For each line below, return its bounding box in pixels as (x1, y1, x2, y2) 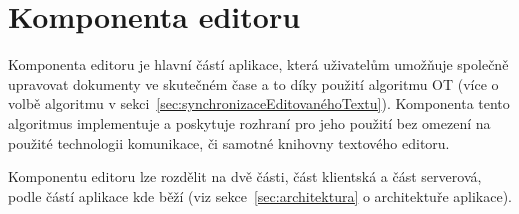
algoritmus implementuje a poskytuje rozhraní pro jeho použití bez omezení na (8, 112, 491, 133)
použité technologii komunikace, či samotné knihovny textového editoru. (8, 132, 450, 153)
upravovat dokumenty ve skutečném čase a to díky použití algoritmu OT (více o (8, 73, 499, 94)
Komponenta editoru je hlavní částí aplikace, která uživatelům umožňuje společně (8, 54, 509, 75)
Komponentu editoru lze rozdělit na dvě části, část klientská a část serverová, (8, 166, 482, 187)
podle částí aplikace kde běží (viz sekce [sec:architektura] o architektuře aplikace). (8, 185, 512, 206)
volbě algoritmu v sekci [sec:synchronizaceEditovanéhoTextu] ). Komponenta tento (8, 93, 510, 114)
